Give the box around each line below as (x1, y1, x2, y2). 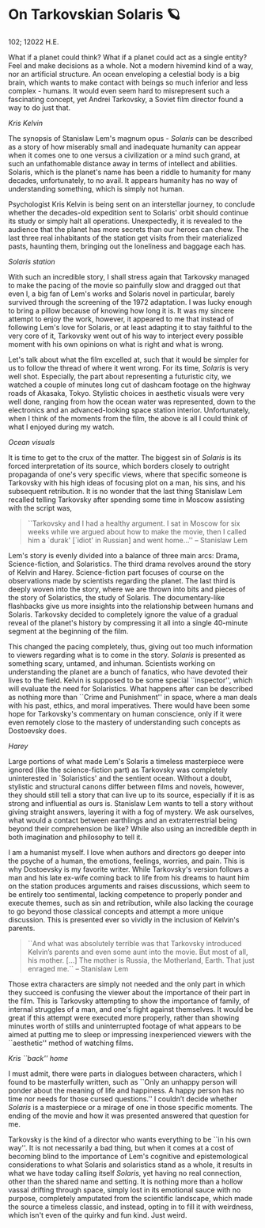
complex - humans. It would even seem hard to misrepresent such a (8, 86, 230, 95)
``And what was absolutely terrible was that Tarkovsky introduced (27, 938, 242, 948)
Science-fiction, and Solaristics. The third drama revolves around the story (8, 559, 252, 568)
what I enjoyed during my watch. (8, 422, 115, 432)
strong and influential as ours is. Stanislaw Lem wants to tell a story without (8, 798, 254, 808)
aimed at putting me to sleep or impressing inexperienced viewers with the (8, 1029, 252, 1039)
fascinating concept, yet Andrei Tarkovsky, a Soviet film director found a (8, 94, 244, 104)
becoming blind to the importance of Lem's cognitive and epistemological (8, 1151, 248, 1161)
